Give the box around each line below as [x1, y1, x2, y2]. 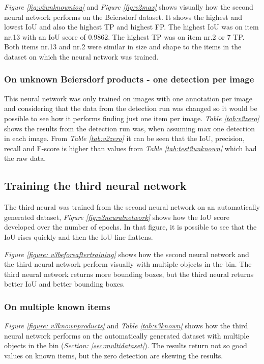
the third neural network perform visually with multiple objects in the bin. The [4, 259, 252, 269]
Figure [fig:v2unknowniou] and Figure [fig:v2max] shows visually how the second [4, 2, 253, 12]
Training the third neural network [4, 178, 187, 193]
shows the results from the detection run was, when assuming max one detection [4, 123, 255, 133]
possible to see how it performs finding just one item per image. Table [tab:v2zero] [4, 113, 259, 123]
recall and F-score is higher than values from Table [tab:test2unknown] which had [4, 143, 257, 153]
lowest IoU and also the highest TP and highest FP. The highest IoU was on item [4, 21, 259, 32]
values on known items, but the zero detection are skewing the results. [4, 350, 223, 360]
